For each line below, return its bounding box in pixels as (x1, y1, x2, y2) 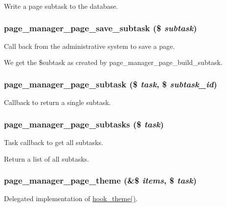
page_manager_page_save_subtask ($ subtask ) (4, 21, 197, 34)
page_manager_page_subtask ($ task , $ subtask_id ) (4, 78, 217, 90)
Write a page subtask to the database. (4, 1, 118, 11)
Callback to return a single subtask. (4, 97, 111, 107)
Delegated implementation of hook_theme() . (4, 193, 138, 204)
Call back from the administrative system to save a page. (4, 41, 175, 51)
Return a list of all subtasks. (4, 153, 89, 164)
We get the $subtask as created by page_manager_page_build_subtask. (4, 57, 223, 67)
